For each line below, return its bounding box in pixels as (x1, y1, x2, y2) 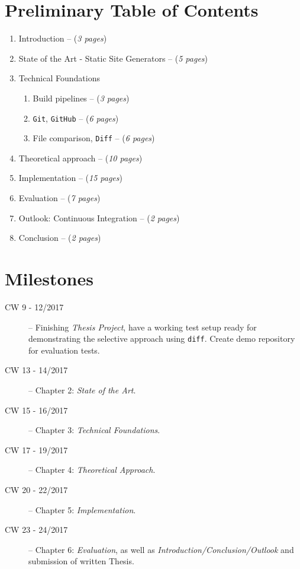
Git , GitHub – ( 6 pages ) (33, 112, 119, 124)
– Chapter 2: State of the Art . (28, 383, 136, 396)
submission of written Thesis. (28, 555, 134, 567)
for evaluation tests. (28, 344, 100, 356)
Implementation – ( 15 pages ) (18, 171, 122, 184)
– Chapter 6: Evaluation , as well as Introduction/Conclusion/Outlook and (28, 543, 294, 555)
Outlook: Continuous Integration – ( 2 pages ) (18, 211, 180, 224)
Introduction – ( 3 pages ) (18, 32, 107, 44)
